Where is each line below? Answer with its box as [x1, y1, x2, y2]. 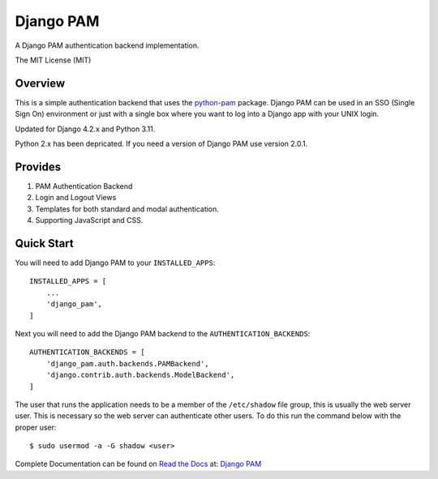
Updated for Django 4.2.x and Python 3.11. [15, 124, 156, 134]
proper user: [15, 422, 57, 432]
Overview [15, 76, 66, 90]
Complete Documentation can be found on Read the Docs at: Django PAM [15, 459, 262, 469]
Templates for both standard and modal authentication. [35, 203, 219, 214]
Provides [15, 160, 61, 173]
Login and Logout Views [35, 193, 117, 203]
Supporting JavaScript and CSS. [35, 216, 144, 225]
